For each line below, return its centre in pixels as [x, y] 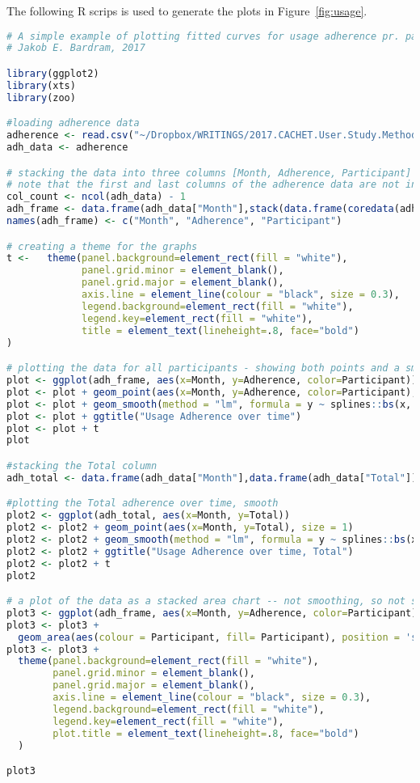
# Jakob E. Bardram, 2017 [76, 48]
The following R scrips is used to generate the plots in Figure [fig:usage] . [187, 11]
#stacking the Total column [82, 466]
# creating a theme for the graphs [102, 246]
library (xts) [41, 85]
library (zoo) [41, 97]
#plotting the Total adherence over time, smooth [143, 504]
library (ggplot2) [53, 74]
